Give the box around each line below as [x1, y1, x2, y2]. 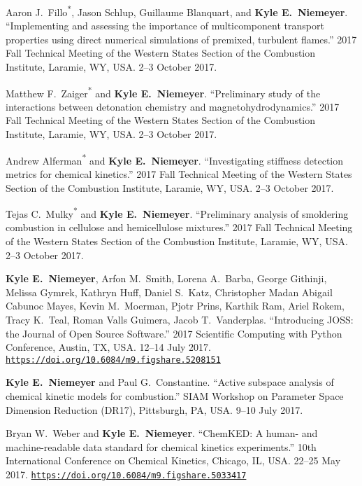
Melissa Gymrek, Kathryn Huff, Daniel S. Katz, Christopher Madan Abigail [6, 284, 333, 299]
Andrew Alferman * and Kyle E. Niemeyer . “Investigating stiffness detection [6, 151, 344, 167]
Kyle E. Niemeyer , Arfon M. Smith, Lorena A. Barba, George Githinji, [6, 271, 327, 286]
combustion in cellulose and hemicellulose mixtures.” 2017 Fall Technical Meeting [6, 220, 353, 235]
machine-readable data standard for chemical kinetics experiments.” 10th [6, 439, 317, 454]
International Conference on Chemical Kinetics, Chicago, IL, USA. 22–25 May [6, 453, 341, 468]
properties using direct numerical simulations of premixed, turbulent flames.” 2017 [6, 32, 357, 46]
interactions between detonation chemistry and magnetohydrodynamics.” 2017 [6, 99, 340, 113]
